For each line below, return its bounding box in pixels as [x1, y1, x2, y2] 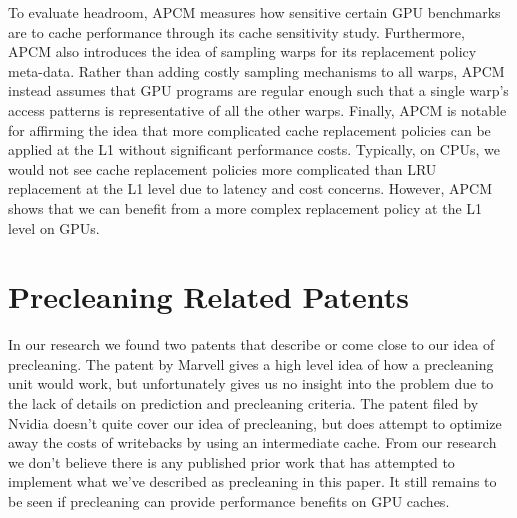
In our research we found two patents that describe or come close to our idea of [8, 334, 495, 355]
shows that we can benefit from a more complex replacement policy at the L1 [8, 197, 483, 218]
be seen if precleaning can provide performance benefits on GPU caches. [8, 491, 450, 511]
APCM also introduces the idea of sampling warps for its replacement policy [8, 41, 477, 62]
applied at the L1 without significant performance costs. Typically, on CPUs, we [8, 139, 500, 160]
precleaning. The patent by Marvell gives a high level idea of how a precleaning [8, 353, 494, 374]
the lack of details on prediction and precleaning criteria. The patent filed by [8, 393, 479, 414]
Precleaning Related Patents [8, 276, 409, 317]
